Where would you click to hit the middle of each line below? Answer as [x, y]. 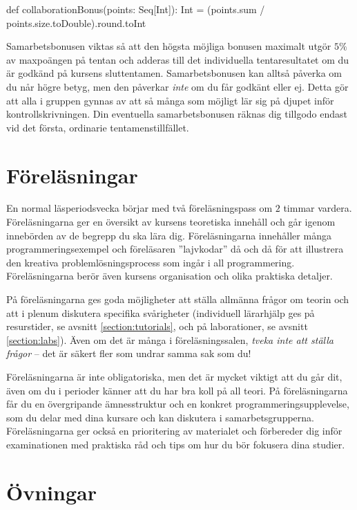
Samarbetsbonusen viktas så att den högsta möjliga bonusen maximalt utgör [169, 46]
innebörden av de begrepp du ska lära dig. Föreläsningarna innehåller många [169, 235]
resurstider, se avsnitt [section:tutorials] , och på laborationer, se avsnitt [157, 326]
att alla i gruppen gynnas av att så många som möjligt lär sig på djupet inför [170, 100]
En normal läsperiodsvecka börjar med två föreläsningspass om [139, 208]
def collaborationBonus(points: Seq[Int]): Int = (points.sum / [136, 9]
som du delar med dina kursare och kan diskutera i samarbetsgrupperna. [160, 417]
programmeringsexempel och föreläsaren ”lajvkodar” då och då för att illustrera [175, 249]
